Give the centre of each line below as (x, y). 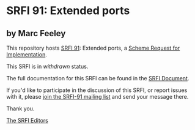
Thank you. (20, 109)
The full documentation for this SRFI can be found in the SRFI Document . (98, 78)
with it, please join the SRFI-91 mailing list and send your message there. (97, 97)
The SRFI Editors (28, 120)
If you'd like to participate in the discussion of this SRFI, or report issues (97, 90)
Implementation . (27, 55)
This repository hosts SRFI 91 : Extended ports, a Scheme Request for (93, 48)
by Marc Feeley (36, 33)
